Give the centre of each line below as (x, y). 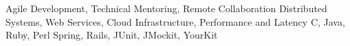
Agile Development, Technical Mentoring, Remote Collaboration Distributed (166, 8)
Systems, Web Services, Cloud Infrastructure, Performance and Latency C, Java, (175, 21)
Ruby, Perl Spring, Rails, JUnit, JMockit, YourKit (112, 35)
